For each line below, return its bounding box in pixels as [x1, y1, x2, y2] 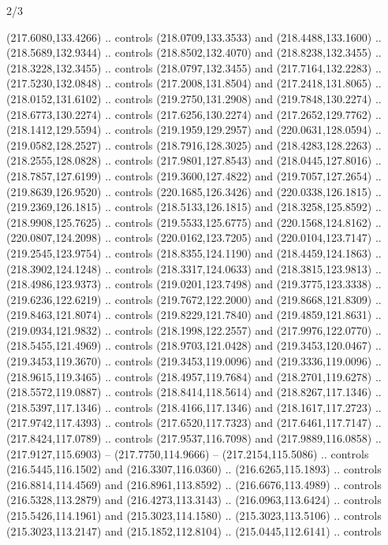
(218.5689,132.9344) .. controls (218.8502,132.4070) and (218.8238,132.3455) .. [6, 44, 382, 61]
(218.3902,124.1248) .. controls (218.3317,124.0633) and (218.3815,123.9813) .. [6, 260, 382, 276]
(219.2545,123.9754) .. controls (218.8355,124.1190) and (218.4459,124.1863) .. [6, 244, 382, 261]
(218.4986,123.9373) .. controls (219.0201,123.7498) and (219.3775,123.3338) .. [6, 276, 382, 292]
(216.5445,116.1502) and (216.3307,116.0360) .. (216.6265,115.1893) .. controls [6, 461, 382, 477]
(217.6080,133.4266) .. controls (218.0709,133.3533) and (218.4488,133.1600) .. [6, 28, 382, 45]
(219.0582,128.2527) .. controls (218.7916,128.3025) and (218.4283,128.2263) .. [6, 136, 382, 153]
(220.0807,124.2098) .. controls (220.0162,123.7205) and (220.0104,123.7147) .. [6, 229, 382, 246]
